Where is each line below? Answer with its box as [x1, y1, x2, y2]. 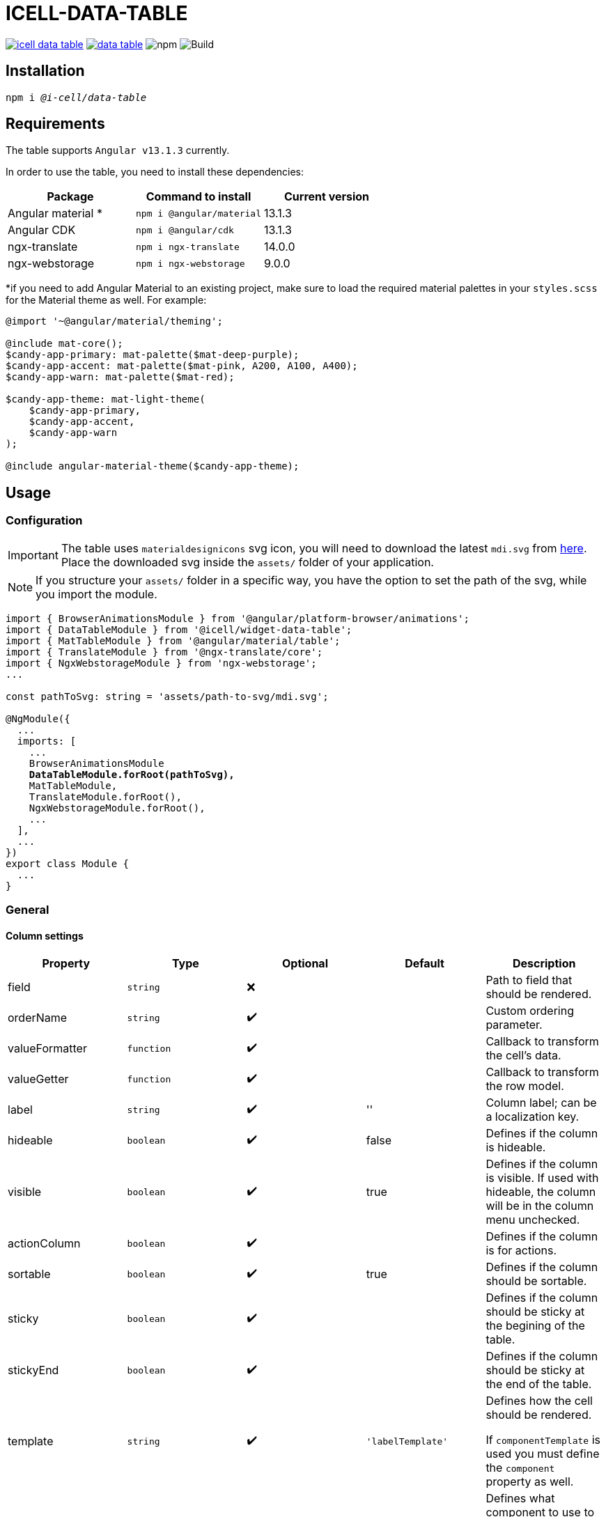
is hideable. [485, 1140, 546, 1155]
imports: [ [17, 735, 77, 747]
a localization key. [485, 1110, 580, 1124]
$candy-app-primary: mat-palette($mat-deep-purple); [6, 349, 300, 361]
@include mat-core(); [6, 338, 123, 350]
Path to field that [485, 973, 573, 988]
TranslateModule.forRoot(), [29, 791, 182, 802]
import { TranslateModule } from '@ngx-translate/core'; [6, 646, 323, 658]
